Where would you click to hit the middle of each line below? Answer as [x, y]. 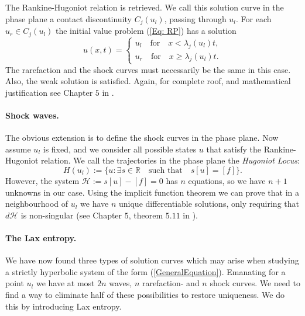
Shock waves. [32, 115]
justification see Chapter [49, 92]
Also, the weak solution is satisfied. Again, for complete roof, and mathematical [148, 81]
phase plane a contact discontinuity [68, 18]
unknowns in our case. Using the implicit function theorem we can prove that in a [152, 192]
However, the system [42, 181]
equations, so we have [227, 181]
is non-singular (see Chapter [71, 215]
